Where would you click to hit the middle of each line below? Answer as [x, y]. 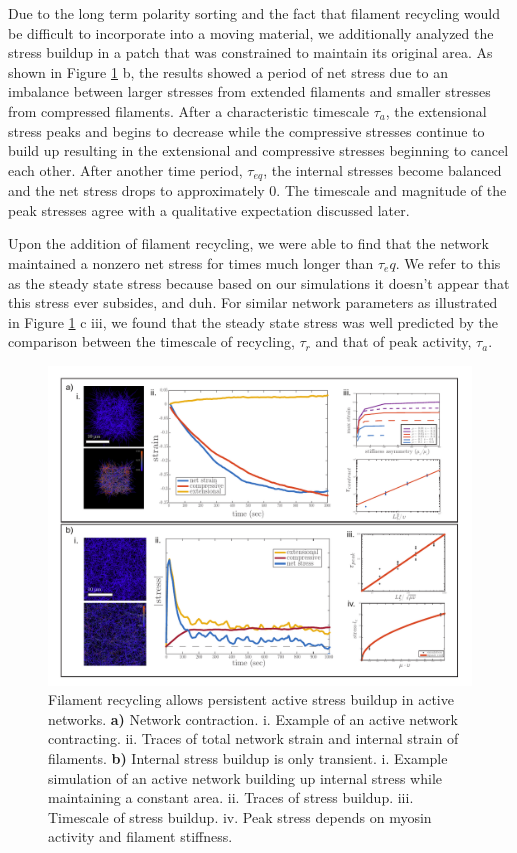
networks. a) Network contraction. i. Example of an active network [253, 718]
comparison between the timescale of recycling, [151, 341]
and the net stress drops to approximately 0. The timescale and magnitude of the [257, 190]
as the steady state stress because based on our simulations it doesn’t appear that [259, 282]
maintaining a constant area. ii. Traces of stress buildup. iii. [231, 797]
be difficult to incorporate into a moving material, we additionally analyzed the [251, 32]
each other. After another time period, [125, 169]
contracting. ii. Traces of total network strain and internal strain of [253, 738]
